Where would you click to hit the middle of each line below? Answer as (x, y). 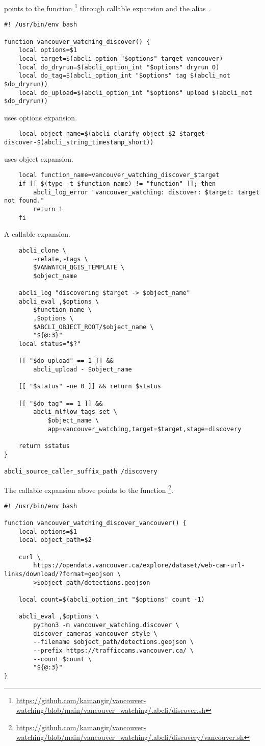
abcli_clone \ (42, 250)
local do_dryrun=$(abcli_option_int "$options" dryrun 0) (119, 67)
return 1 (48, 209)
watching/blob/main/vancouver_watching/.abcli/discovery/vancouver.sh (130, 737)
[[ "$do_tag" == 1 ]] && (61, 403)
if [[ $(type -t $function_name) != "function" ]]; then (117, 183)
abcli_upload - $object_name (83, 370)
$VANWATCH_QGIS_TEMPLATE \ (79, 268)
